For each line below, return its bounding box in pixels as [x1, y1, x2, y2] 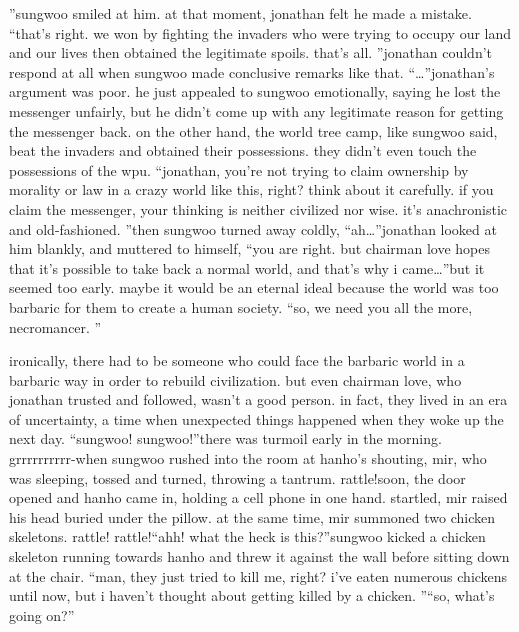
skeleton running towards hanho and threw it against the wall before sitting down [9, 546, 510, 567]
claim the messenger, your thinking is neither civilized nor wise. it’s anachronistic [9, 198, 508, 219]
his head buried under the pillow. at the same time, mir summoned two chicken [9, 506, 496, 527]
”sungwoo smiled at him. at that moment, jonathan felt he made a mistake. [9, 3, 472, 23]
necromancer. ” [9, 316, 102, 337]
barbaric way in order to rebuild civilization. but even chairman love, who [9, 369, 462, 390]
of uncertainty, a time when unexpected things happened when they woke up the [9, 408, 504, 429]
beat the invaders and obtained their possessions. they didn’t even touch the [9, 140, 477, 161]
